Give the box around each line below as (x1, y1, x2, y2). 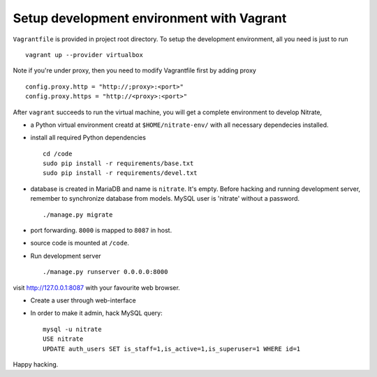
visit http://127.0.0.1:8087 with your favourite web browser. (13, 283, 181, 292)
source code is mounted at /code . (30, 239, 129, 247)
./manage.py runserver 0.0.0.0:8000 (43, 268, 168, 276)
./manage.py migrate (43, 210, 113, 219)
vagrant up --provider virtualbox (25, 51, 143, 59)
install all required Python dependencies (30, 133, 147, 142)
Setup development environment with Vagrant (13, 10, 287, 26)
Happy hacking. (13, 360, 59, 369)
